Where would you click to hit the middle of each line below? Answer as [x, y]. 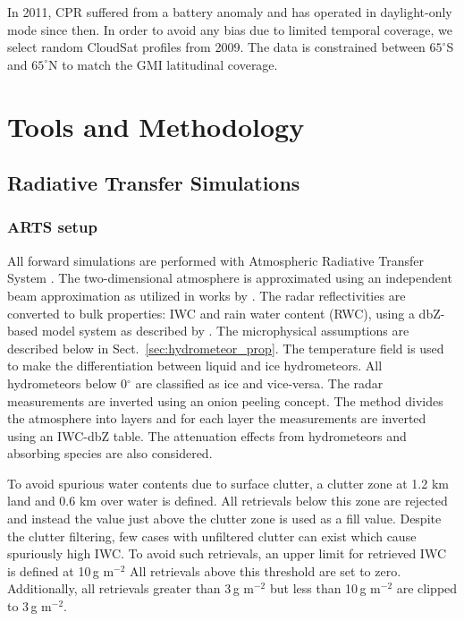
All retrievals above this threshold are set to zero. [266, 570]
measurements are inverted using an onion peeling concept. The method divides [225, 400]
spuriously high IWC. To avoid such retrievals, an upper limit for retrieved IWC [227, 553]
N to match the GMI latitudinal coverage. [163, 64]
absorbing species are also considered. [110, 453]
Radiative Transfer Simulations [154, 183]
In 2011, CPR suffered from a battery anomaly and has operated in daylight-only [230, 12]
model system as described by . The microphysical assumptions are [225, 331]
